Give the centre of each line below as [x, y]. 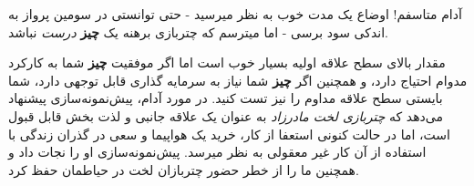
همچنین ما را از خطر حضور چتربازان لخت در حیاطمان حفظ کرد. [184, 169]
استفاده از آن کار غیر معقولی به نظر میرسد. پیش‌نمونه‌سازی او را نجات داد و [217, 152]
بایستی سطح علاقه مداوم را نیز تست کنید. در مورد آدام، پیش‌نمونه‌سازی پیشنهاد [226, 98]
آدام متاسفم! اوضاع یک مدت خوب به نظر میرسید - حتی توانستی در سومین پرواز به [235, 14]
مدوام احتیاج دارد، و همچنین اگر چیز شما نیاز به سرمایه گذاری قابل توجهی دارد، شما [238, 80]
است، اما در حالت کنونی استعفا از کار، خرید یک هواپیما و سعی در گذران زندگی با [229, 134]
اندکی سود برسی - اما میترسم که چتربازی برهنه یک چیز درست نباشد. [198, 31]
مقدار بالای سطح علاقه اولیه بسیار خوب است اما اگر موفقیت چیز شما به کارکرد [227, 62]
